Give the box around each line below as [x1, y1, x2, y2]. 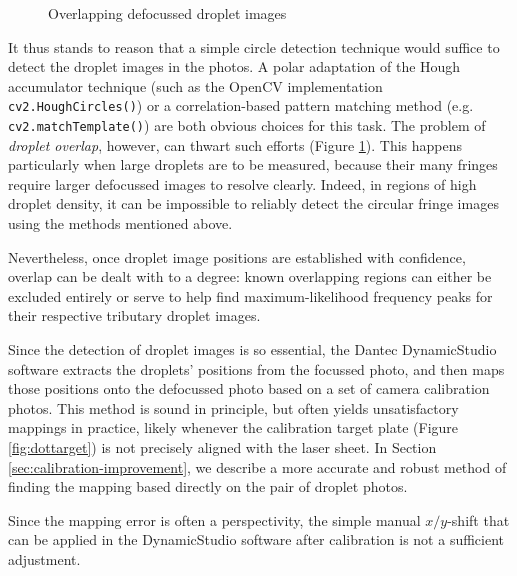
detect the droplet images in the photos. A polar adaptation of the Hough [8, 56, 461, 77]
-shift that [447, 509, 510, 530]
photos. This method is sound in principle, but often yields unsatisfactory [8, 397, 459, 418]
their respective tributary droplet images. [8, 305, 261, 326]
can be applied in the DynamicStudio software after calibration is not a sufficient [8, 529, 505, 550]
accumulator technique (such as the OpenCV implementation [8, 75, 383, 96]
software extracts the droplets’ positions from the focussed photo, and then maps [8, 358, 505, 379]
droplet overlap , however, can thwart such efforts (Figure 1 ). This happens [8, 134, 463, 155]
